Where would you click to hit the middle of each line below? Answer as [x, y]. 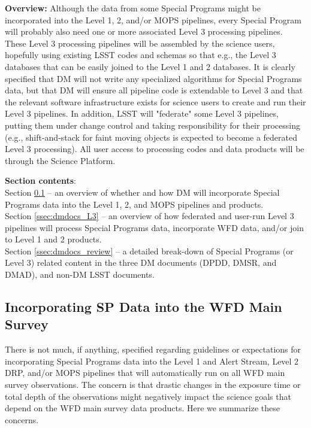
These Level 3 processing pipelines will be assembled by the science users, [140, 43]
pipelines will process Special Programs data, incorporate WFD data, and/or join [154, 227]
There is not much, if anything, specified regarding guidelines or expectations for [153, 349]
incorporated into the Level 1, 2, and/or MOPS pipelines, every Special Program [153, 19]
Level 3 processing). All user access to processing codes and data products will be [155, 149]
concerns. [22, 419]
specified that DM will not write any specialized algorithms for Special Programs [153, 78]
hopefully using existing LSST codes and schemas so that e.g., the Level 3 [141, 55]
